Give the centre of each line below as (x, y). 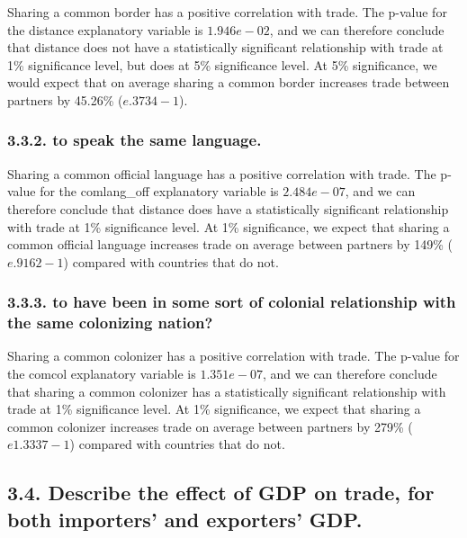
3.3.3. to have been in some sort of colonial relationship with (232, 302)
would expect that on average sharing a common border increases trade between (229, 82)
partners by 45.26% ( (65, 99)
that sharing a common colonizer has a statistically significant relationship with (227, 391)
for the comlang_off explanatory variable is (159, 191)
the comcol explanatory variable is (102, 374)
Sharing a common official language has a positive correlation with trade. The (222, 173)
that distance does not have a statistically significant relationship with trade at (225, 47)
